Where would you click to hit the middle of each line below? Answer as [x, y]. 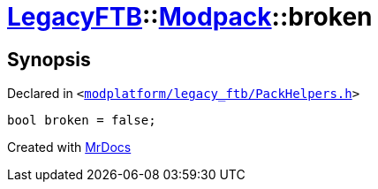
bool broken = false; [82, 121]
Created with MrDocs [69, 147]
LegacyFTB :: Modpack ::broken [190, 17]
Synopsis [49, 59]
